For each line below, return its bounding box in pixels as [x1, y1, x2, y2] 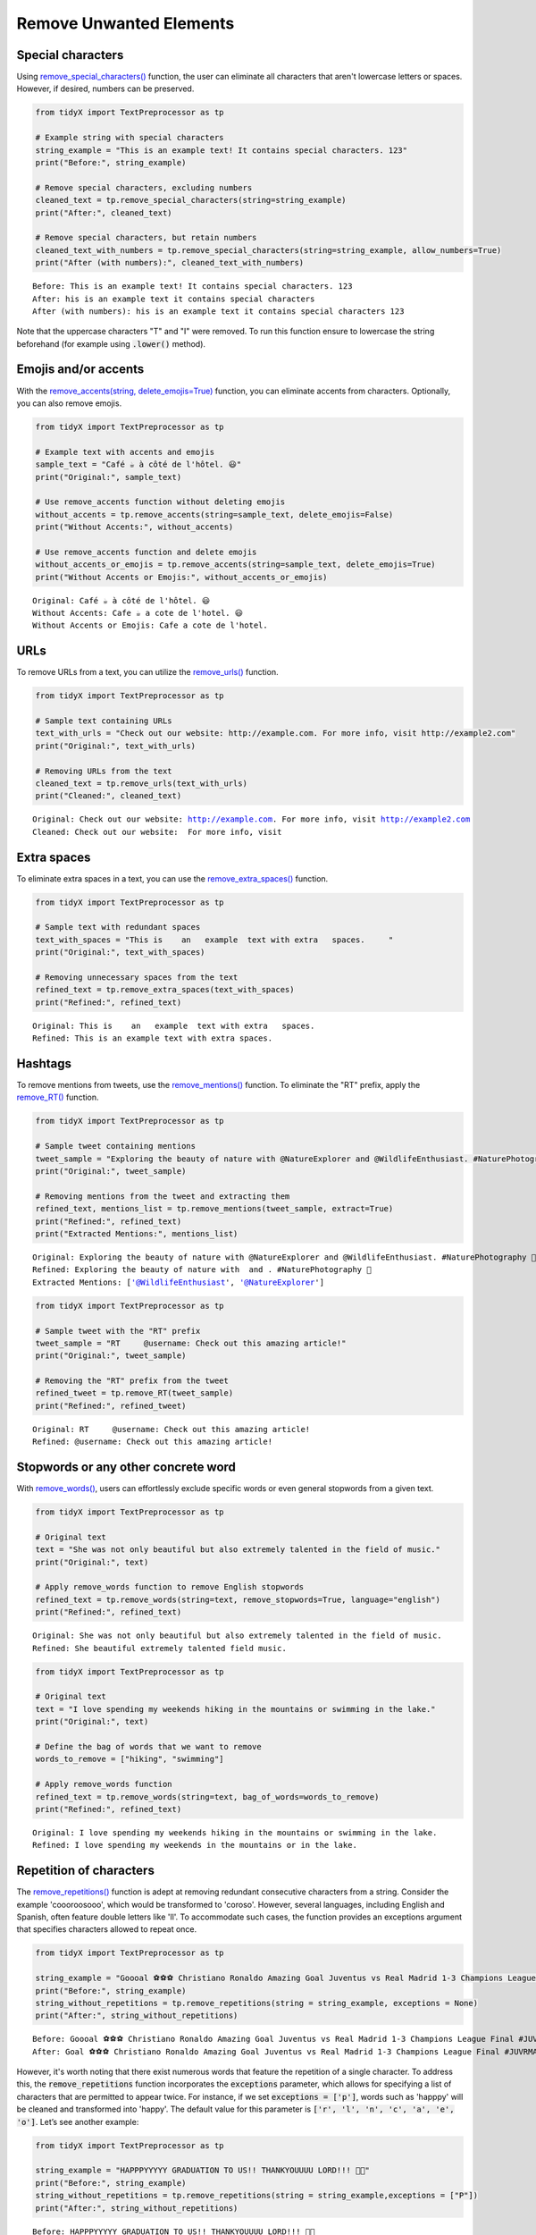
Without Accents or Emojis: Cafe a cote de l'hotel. [32, 620, 268, 630]
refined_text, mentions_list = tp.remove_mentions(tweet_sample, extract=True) [35, 1203, 394, 1214]
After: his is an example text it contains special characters [32, 293, 315, 304]
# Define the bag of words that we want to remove [35, 1742, 263, 1751]
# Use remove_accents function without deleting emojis [35, 497, 286, 507]
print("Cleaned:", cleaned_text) [35, 791, 182, 801]
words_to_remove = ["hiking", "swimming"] [35, 1754, 224, 1765]
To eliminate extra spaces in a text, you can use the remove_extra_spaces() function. [16, 873, 329, 884]
